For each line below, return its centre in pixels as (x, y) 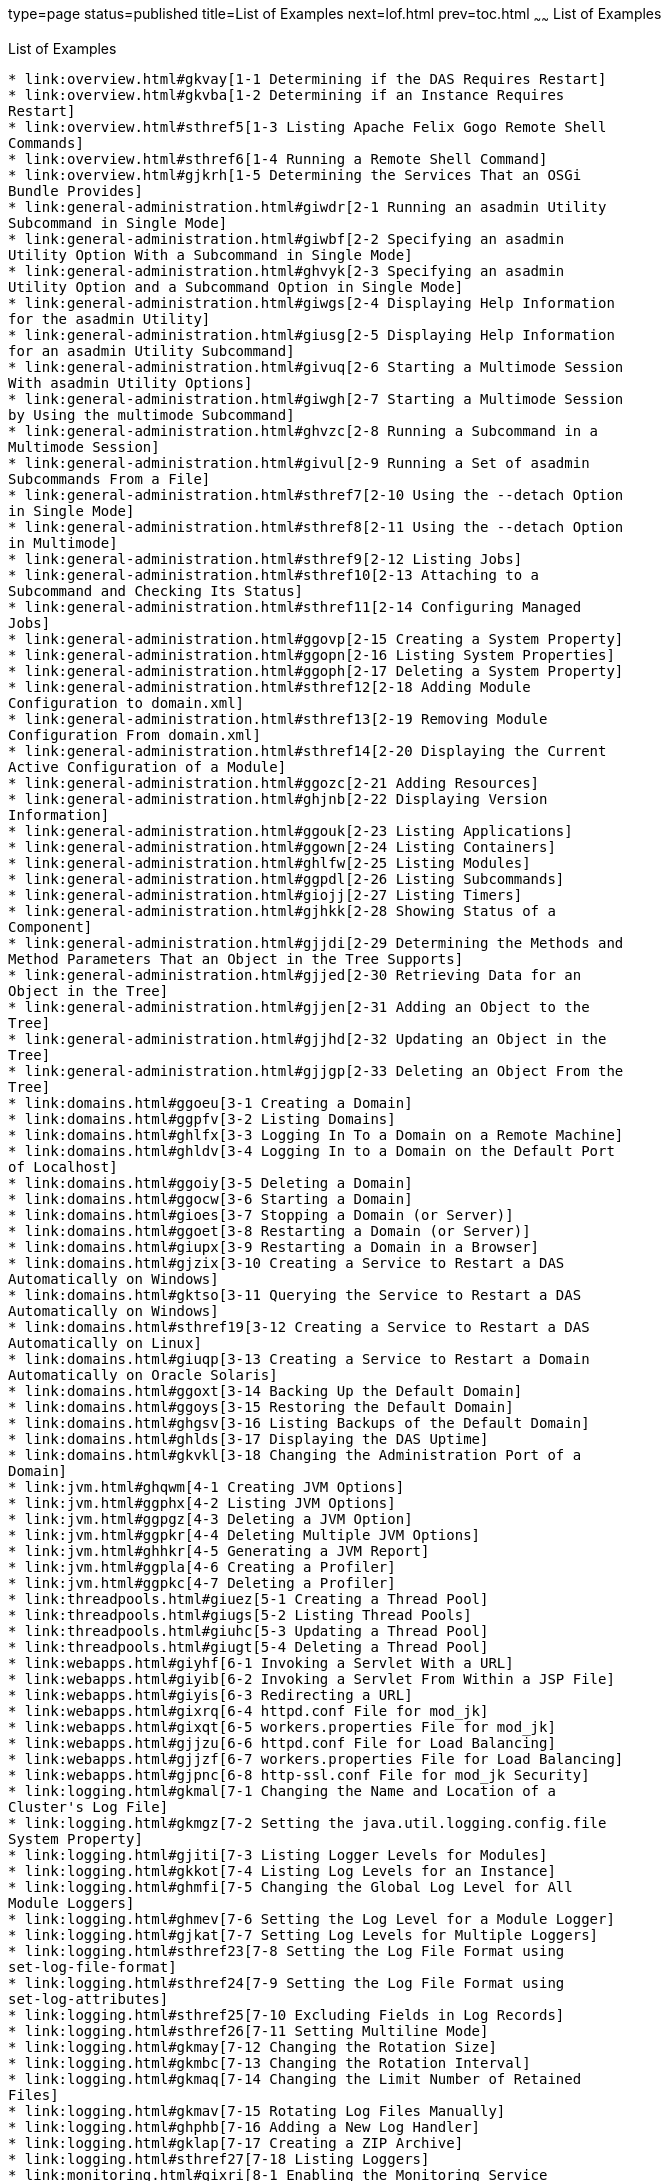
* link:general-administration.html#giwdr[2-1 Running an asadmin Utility (307, 206)
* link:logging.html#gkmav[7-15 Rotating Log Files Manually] (257, 2110)
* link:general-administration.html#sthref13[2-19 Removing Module (278, 718)
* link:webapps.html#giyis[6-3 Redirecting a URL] (210, 1694)
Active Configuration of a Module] (147, 766)
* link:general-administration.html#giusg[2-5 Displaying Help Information (311, 334)
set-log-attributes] (88, 1998)
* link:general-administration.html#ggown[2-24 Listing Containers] (282, 846)
